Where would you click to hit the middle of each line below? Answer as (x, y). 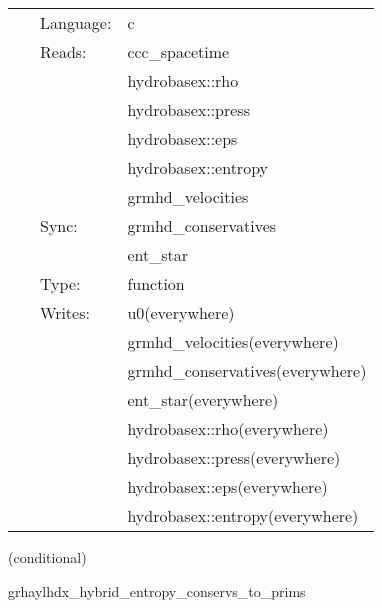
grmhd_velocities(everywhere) (233, 341)
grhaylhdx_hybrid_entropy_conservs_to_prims (157, 590)
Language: (76, 22)
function (156, 283)
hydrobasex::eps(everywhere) (227, 486)
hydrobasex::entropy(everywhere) (243, 515)
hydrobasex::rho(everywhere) (228, 428)
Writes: (65, 312)
